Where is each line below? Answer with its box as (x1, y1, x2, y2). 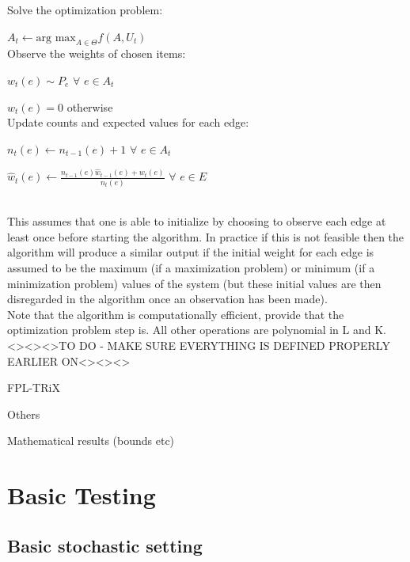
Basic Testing (7, 479, 156, 511)
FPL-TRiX (7, 379, 60, 396)
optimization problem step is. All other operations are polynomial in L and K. (7, 321, 386, 338)
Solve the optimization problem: (7, 2, 163, 17)
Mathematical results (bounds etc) (7, 432, 175, 449)
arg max (36, 32, 76, 44)
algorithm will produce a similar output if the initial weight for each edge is (7, 244, 374, 260)
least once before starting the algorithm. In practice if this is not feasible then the (7, 228, 404, 245)
